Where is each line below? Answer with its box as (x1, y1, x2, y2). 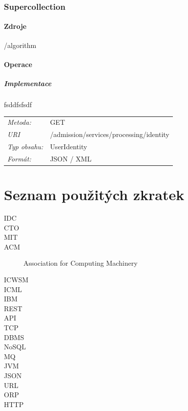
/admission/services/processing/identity (50, 129, 169, 139)
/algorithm (4, 40, 37, 50)
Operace (4, 59, 32, 69)
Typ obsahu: (7, 141, 43, 152)
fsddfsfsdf (4, 99, 32, 109)
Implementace (4, 78, 52, 89)
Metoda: (7, 117, 31, 127)
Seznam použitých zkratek (4, 184, 185, 205)
